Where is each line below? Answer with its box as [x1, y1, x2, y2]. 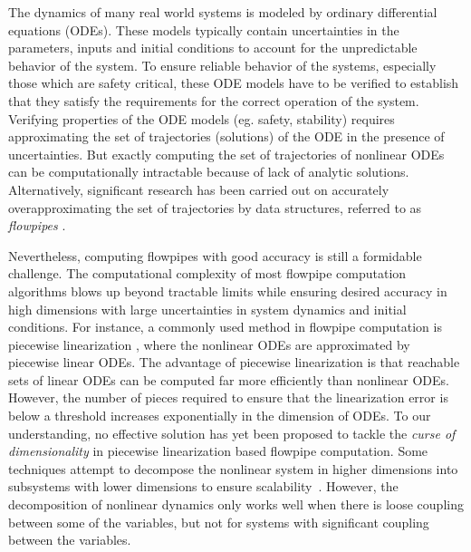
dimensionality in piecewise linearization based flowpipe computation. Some [8, 441, 428, 460]
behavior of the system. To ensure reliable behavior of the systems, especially [8, 55, 437, 74]
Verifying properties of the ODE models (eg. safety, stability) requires [8, 109, 395, 128]
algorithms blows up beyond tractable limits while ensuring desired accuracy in [8, 281, 447, 300]
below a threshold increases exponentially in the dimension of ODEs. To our [8, 406, 431, 425]
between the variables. [8, 530, 131, 549]
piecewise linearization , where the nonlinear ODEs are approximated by [8, 334, 410, 353]
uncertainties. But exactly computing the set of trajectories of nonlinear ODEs [8, 144, 445, 163]
